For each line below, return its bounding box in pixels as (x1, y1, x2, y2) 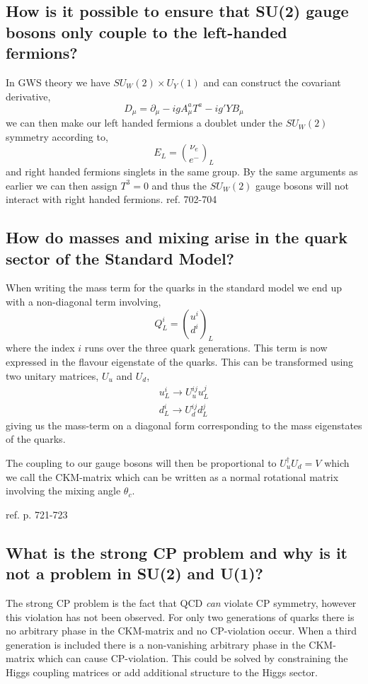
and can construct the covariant (203, 74, 341, 89)
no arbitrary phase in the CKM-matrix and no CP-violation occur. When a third (6, 623, 357, 638)
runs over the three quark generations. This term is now (84, 340, 328, 355)
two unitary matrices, (6, 368, 99, 383)
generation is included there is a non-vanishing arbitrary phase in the (6, 637, 306, 651)
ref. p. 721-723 (6, 506, 68, 521)
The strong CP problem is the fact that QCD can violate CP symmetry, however (6, 595, 357, 610)
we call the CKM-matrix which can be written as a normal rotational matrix (6, 469, 339, 484)
